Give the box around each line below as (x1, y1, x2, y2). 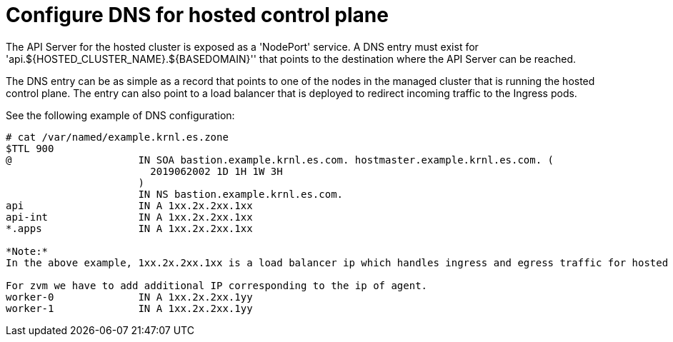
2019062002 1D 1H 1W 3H (150, 165, 283, 177)
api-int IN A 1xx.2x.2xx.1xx (6, 211, 253, 223)
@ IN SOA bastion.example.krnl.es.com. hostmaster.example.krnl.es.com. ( (6, 154, 554, 166)
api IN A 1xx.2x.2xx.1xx (6, 199, 253, 211)
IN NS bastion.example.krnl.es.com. (138, 188, 344, 200)
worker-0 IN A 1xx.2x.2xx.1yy (6, 291, 253, 303)
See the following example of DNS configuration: (6, 109, 235, 121)
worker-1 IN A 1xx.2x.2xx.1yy (6, 302, 253, 314)
